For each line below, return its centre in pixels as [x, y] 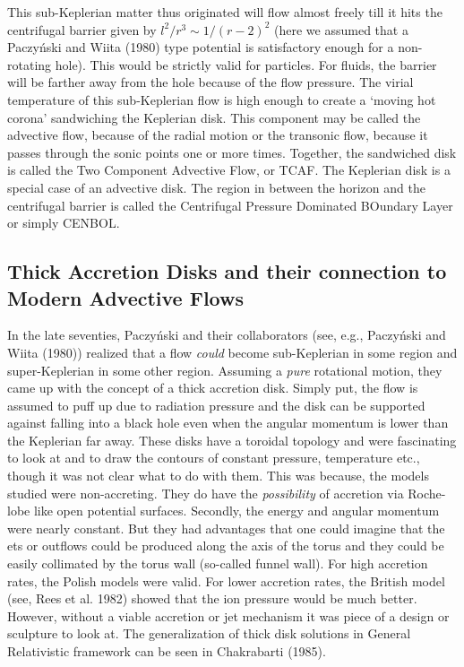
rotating [30, 64]
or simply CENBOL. [64, 223]
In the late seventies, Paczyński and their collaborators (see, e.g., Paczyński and [227, 335]
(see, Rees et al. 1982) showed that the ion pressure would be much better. [212, 598]
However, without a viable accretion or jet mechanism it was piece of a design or [228, 615]
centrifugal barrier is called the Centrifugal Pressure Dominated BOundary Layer [230, 205]
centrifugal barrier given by [82, 29]
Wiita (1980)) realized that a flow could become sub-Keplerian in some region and [232, 352]
